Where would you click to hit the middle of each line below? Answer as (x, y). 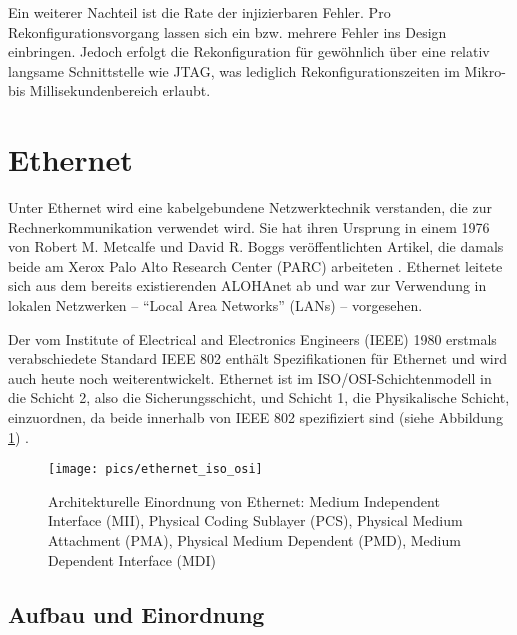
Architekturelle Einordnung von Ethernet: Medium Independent (244, 500)
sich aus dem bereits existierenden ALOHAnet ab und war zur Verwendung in (247, 285)
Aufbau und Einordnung (136, 613)
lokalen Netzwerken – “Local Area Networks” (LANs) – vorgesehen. (215, 305)
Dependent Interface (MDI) (132, 559)
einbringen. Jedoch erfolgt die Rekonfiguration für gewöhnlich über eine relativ (249, 51)
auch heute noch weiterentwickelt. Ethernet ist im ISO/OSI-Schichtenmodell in (250, 377)
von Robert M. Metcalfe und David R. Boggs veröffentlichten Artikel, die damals (256, 246)
